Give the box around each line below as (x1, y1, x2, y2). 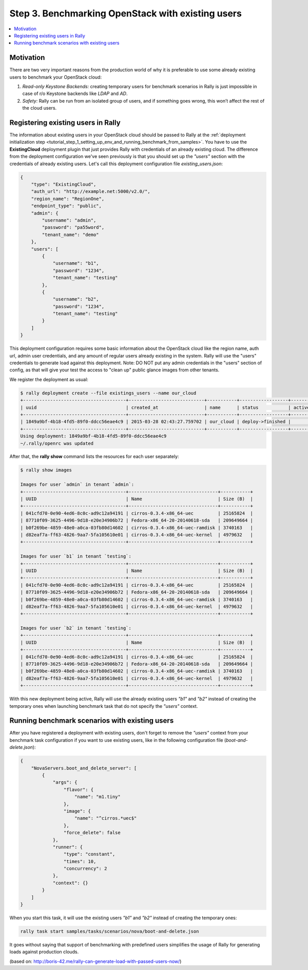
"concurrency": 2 (63, 866, 107, 872)
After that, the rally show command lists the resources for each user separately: (9, 453, 179, 460)
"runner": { (52, 844, 83, 850)
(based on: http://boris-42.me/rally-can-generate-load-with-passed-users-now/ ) (9, 958, 182, 964)
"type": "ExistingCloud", (31, 182, 97, 187)
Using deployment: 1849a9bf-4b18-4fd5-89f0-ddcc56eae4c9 (20, 433, 167, 439)
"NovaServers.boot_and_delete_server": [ (31, 765, 137, 771)
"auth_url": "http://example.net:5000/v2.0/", (31, 189, 151, 194)
